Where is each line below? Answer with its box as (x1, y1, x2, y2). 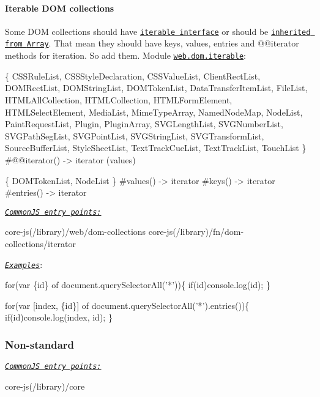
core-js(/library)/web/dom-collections (5, 225, 146, 238)
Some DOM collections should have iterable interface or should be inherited (5, 24, 311, 37)
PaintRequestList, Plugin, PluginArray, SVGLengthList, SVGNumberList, (5, 117, 283, 130)
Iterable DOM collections (5, 1, 114, 14)
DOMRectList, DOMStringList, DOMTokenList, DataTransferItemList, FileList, (5, 81, 308, 94)
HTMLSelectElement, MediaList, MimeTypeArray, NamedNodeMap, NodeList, (5, 105, 303, 118)
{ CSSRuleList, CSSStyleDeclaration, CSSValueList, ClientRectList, (5, 69, 261, 82)
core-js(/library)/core (5, 379, 85, 392)
